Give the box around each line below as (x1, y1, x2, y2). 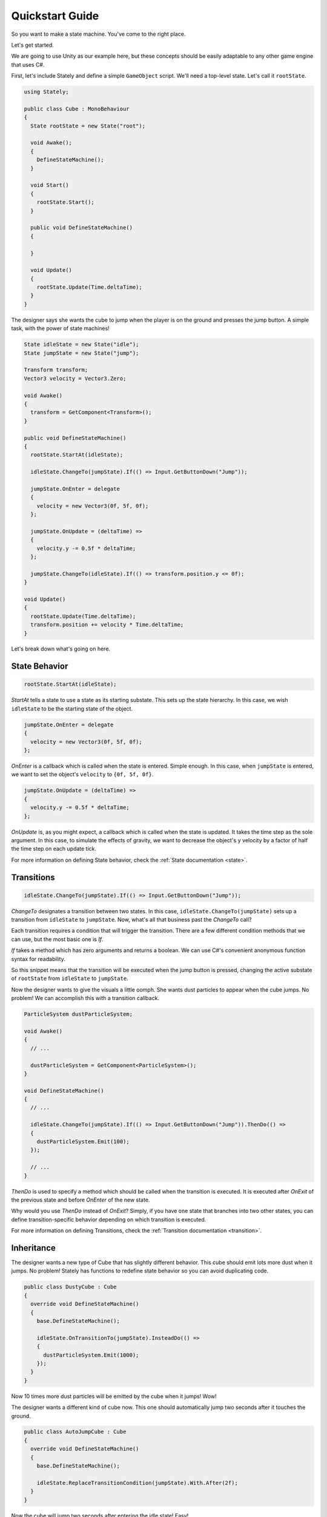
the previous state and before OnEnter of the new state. (11, 1196, 150, 1203)
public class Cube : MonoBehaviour (24, 105, 130, 112)
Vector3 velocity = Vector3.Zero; (24, 375, 127, 382)
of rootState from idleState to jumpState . (11, 975, 128, 982)
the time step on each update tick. (11, 845, 97, 853)
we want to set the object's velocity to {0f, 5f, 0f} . (11, 771, 154, 778)
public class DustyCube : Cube (24, 1283, 117, 1291)
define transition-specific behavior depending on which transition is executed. (11, 1215, 206, 1223)
